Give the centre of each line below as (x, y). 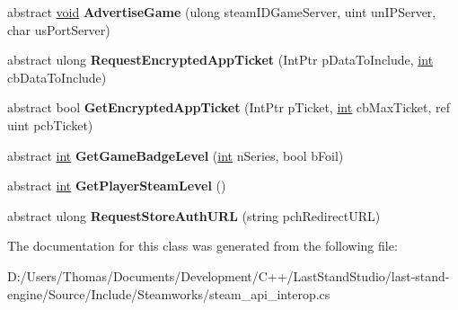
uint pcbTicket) (50, 124)
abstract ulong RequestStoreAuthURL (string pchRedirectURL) (194, 215)
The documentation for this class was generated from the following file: (203, 246)
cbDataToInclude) (57, 77)
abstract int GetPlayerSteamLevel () (117, 186)
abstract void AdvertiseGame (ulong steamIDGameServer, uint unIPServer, (222, 12)
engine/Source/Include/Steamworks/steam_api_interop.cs (169, 293)
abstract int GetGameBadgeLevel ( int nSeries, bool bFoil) (176, 155)
